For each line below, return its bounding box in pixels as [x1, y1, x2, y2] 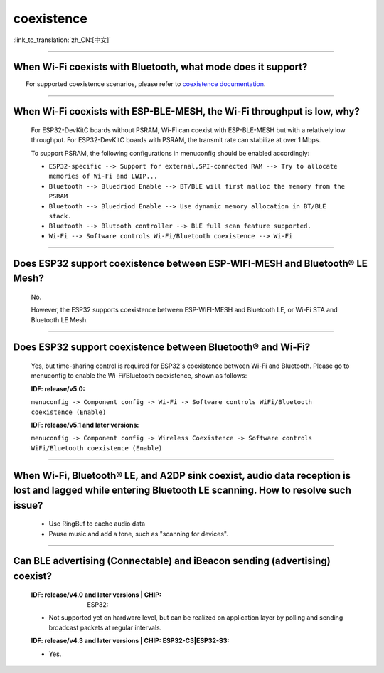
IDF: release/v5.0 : [31, 384, 85, 393]
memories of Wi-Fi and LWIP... [48, 172, 158, 181]
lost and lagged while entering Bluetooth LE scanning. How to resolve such [13, 484, 351, 497]
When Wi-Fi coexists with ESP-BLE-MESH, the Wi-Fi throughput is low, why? [13, 105, 361, 117]
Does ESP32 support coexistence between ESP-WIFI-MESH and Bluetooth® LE [13, 257, 368, 270]
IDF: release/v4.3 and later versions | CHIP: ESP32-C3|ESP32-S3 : [31, 637, 230, 645]
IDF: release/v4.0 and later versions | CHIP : [31, 590, 161, 599]
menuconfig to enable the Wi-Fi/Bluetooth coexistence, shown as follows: [31, 371, 247, 380]
